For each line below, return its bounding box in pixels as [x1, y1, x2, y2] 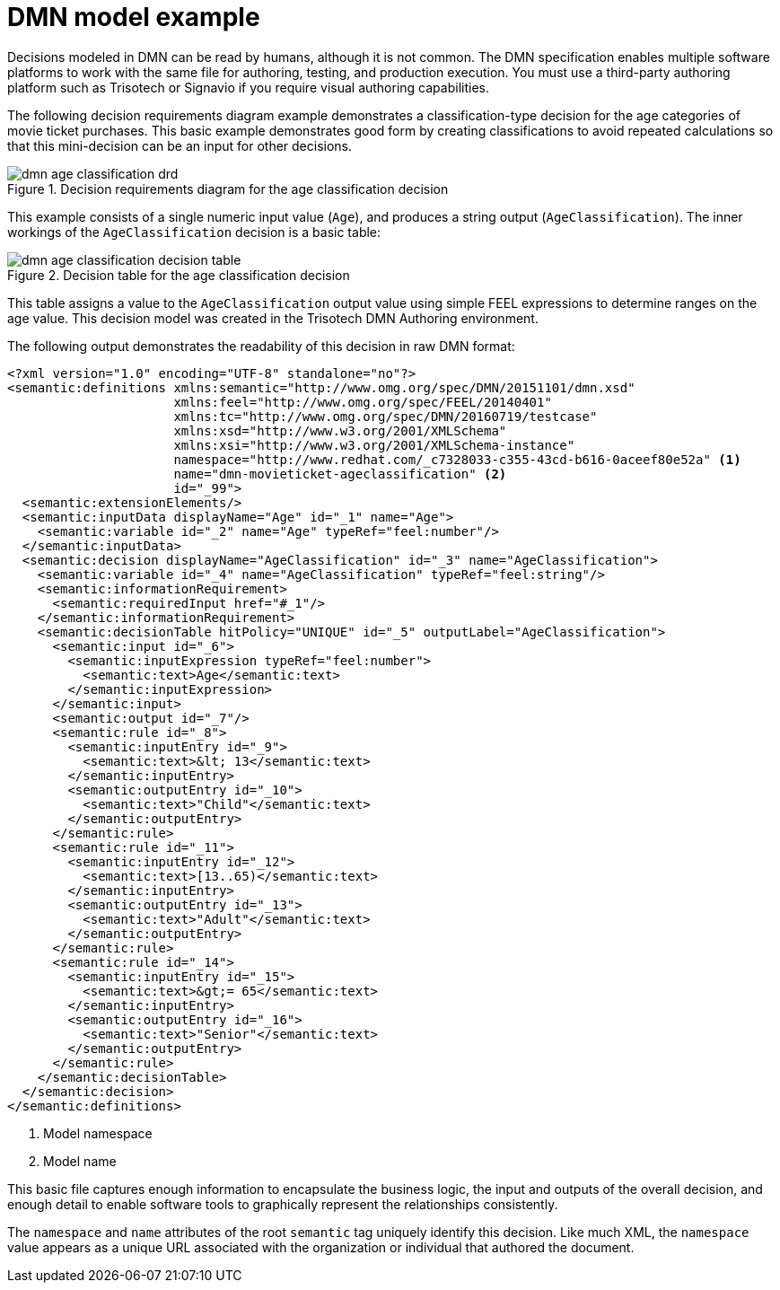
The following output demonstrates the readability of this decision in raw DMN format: [7, 338, 515, 354]
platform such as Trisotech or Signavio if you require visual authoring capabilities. [7, 79, 489, 95]
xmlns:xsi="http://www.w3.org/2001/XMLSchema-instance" [173, 437, 575, 452]
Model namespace [43, 1125, 153, 1141]
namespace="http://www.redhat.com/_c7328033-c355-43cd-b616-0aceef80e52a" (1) [173, 452, 741, 467]
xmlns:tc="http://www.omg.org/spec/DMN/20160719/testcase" [173, 408, 598, 424]
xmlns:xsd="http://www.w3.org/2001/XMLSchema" [173, 423, 507, 438]
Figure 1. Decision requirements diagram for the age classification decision [7, 180, 449, 197]
